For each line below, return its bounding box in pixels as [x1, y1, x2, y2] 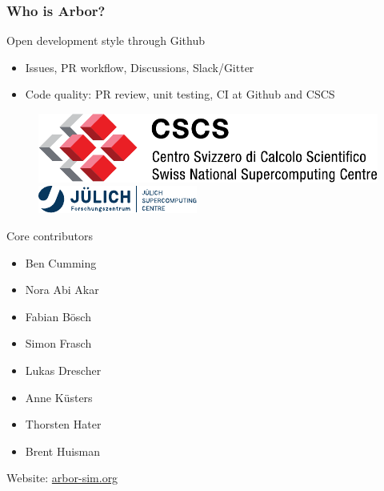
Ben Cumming [25, 254, 97, 271]
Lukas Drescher [25, 361, 102, 378]
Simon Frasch [25, 335, 92, 352]
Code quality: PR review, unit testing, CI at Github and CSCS [25, 86, 335, 103]
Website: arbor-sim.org [6, 469, 118, 486]
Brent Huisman [25, 442, 101, 459]
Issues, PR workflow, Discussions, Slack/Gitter [25, 58, 254, 75]
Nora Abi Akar [25, 281, 99, 298]
